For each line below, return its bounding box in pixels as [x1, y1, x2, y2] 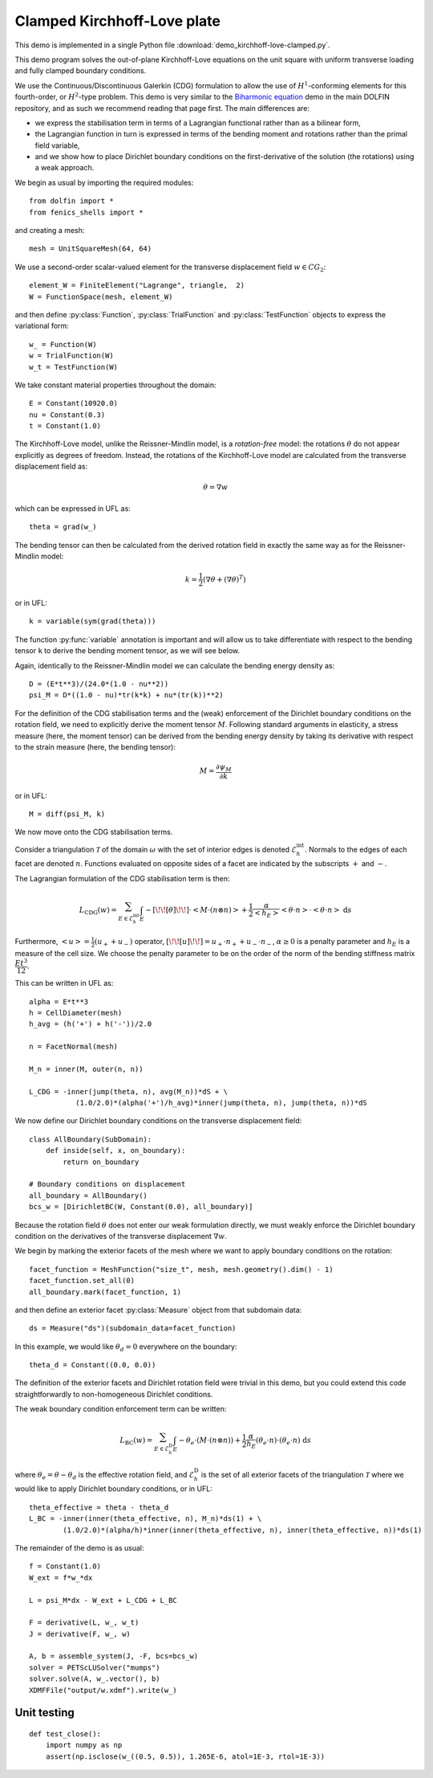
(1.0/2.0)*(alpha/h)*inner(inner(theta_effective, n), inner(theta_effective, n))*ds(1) [63, 1525, 423, 1535]
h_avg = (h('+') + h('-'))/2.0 [29, 1020, 152, 1028]
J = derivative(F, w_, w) [29, 1629, 132, 1638]
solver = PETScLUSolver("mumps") [29, 1663, 160, 1672]
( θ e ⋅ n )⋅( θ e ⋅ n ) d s [255, 1436, 312, 1447]
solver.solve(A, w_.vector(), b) [29, 1674, 160, 1683]
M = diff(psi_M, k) [29, 810, 106, 819]
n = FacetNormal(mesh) [29, 1042, 119, 1052]
